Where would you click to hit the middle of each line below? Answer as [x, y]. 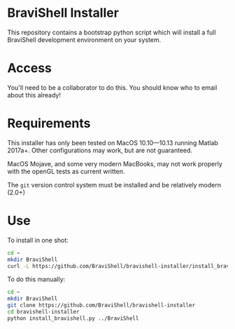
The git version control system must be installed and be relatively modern [114, 184]
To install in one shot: [38, 240]
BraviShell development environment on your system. [84, 39]
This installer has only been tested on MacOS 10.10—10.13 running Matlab [113, 142]
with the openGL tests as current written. [66, 171]
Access [30, 68]
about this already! [34, 95]
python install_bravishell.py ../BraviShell [73, 318]
